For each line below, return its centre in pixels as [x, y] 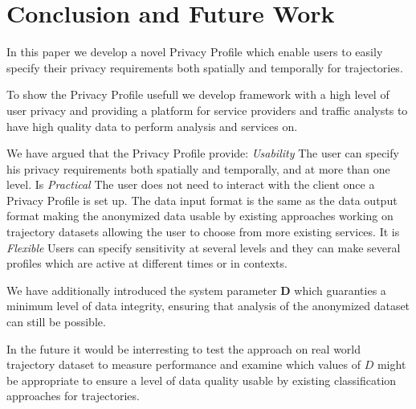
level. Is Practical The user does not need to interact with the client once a [191, 184]
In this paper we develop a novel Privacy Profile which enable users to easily [195, 52]
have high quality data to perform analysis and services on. [152, 126]
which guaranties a [340, 290]
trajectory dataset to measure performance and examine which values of [184, 364]
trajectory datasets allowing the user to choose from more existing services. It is [203, 232]
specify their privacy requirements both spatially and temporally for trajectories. [205, 67]
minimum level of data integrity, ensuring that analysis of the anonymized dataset [208, 306]
